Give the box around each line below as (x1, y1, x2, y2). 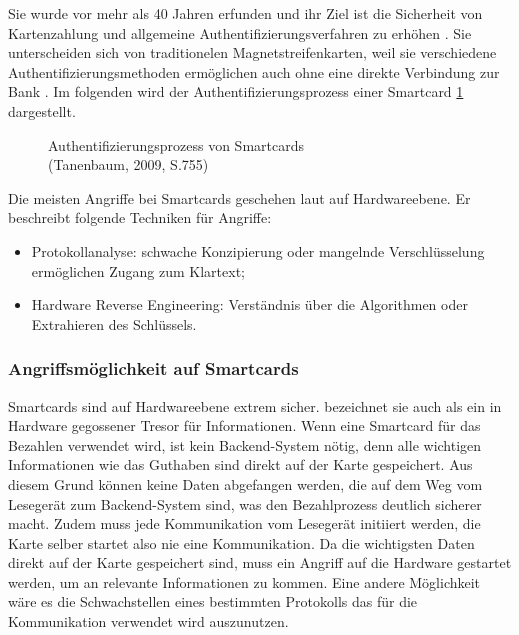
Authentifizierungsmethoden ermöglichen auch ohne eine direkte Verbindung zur (8, 61, 500, 82)
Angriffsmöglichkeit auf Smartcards (8, 356, 299, 381)
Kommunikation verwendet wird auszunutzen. (8, 611, 289, 632)
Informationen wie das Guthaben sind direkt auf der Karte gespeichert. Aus (8, 454, 473, 475)
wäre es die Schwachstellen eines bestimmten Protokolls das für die (8, 591, 418, 612)
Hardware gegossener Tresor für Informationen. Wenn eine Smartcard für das (8, 415, 481, 436)
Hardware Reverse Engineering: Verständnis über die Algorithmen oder (31, 294, 468, 315)
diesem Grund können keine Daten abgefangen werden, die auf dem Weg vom (8, 473, 483, 494)
